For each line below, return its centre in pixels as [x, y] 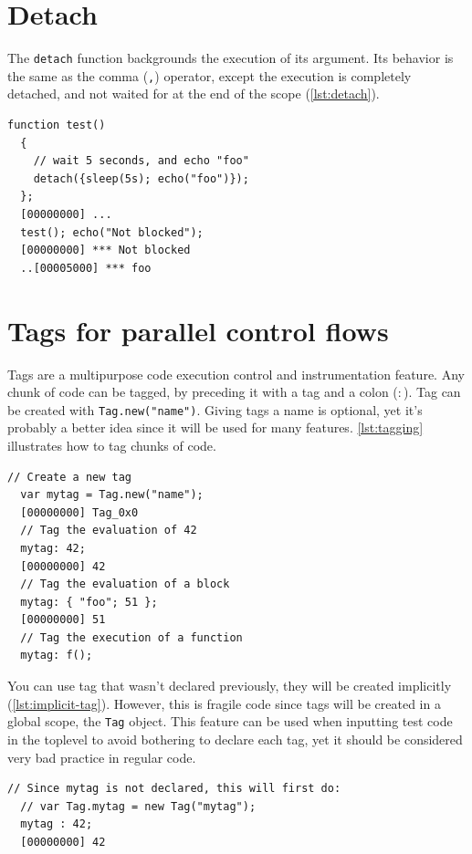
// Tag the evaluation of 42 [109, 531]
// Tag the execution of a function [131, 637]
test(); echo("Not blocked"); [112, 232]
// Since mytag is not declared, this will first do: [174, 789]
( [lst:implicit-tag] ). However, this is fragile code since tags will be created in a [224, 703]
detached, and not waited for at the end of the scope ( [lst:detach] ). [194, 94]
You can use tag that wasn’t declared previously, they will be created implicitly [230, 686]
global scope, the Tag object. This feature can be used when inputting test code [230, 721]
